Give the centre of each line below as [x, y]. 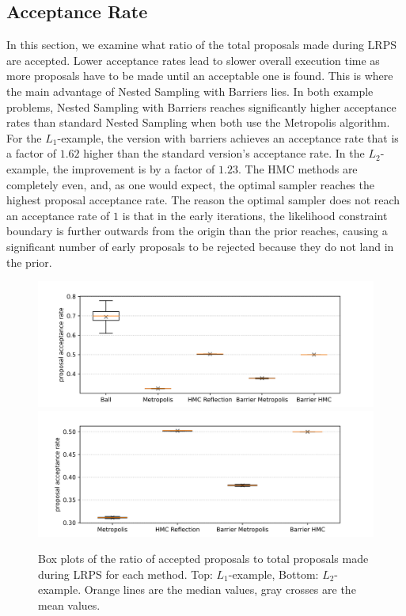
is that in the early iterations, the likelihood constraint [255, 215]
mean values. [69, 605]
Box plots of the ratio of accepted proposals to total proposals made [203, 559]
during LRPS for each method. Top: [125, 574]
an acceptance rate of [58, 215]
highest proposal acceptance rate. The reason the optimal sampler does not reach [203, 200]
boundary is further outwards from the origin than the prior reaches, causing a [197, 231]
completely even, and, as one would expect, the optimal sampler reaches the [190, 184]
